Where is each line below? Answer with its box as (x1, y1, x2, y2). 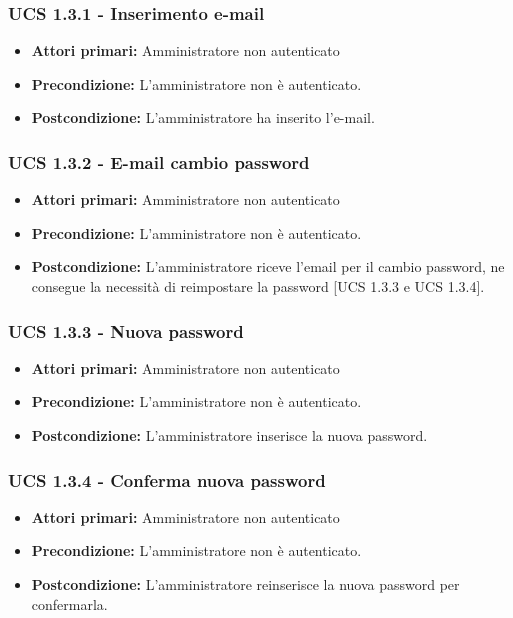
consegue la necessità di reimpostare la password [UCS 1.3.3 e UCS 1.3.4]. (31, 276, 485, 296)
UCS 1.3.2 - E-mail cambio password (8, 149, 310, 174)
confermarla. (31, 593, 108, 614)
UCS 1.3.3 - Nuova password (8, 318, 244, 343)
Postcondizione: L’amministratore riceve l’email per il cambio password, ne (31, 256, 505, 277)
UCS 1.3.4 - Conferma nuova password (8, 467, 326, 492)
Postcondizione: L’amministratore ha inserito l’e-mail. (31, 107, 375, 128)
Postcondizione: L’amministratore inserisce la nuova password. (31, 425, 428, 445)
